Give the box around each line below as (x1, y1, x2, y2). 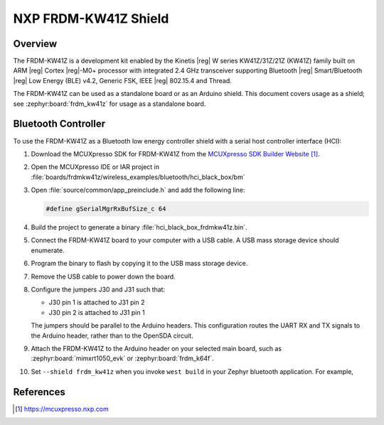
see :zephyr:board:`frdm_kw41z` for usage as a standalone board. (13, 99, 206, 108)
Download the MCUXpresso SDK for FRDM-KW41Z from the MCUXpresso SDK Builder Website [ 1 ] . (31, 149, 320, 158)
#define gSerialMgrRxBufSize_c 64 (46, 205, 166, 213)
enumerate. (31, 246, 65, 254)
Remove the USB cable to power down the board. (31, 272, 176, 281)
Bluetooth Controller (13, 118, 106, 130)
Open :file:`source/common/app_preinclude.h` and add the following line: (31, 185, 245, 195)
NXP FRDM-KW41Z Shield (13, 11, 169, 26)
